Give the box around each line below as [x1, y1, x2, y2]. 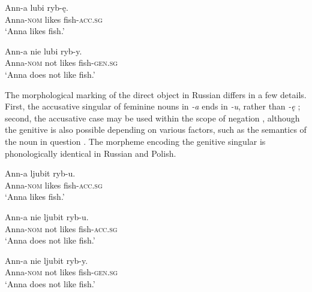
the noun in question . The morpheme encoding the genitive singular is [5, 135, 266, 147]
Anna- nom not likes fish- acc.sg [5, 222, 118, 235]
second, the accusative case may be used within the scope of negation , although [5, 111, 300, 124]
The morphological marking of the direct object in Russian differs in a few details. [5, 88, 307, 101]
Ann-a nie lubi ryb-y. [5, 44, 82, 57]
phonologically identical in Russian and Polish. [5, 147, 176, 159]
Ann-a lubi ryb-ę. [5, 1, 68, 13]
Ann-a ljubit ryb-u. [5, 167, 76, 180]
